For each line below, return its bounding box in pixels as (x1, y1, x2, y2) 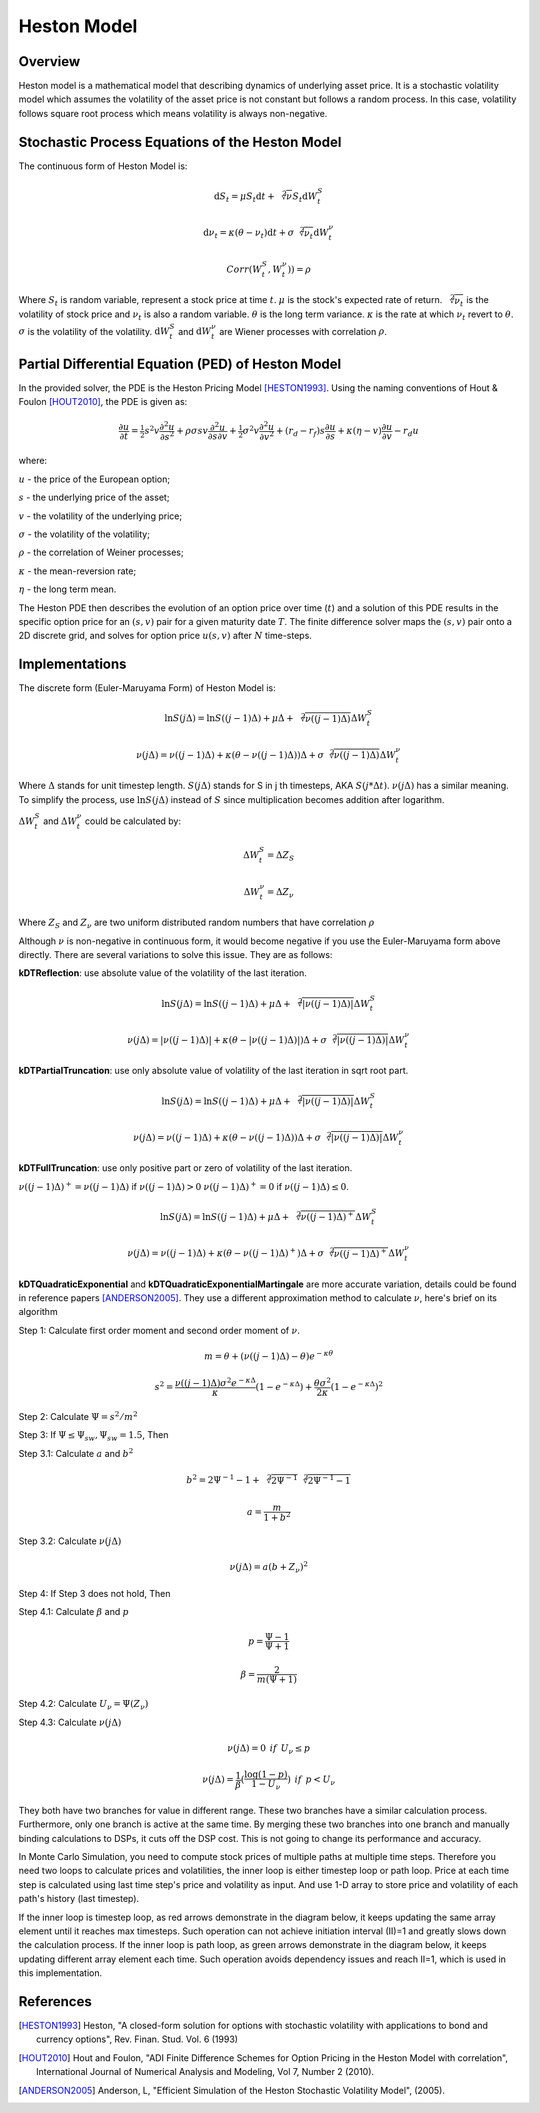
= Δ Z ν (266, 886, 294, 900)
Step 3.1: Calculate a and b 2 (18, 1446, 134, 1459)
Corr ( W (226, 263, 262, 275)
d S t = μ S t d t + (213, 190, 275, 204)
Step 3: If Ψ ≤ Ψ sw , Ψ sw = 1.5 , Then (18, 1429, 169, 1444)
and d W (178, 325, 212, 337)
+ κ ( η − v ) (336, 425, 382, 437)
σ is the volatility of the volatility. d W (18, 325, 170, 337)
